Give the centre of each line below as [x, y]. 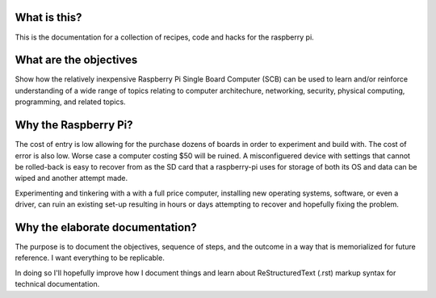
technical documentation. [57, 284]
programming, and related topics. [70, 102]
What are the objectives [76, 60]
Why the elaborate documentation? [106, 227]
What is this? [48, 17]
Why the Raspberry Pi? [74, 125]
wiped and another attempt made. [71, 178]
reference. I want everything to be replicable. [90, 258]
